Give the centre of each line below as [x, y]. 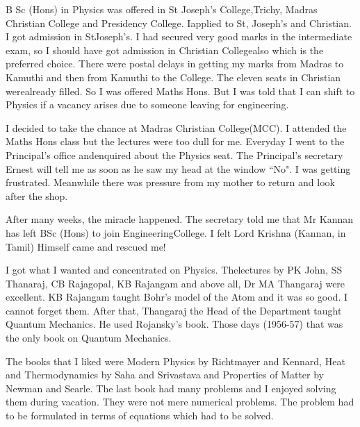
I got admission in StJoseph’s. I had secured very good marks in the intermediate [179, 36]
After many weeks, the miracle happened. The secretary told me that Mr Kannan [180, 219]
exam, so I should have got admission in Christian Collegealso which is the [165, 50]
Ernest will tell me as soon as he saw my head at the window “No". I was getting [178, 168]
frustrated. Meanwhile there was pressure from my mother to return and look [170, 182]
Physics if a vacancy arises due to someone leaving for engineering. [147, 104]
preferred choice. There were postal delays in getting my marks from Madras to [175, 64]
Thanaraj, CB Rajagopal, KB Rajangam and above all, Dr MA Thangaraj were [175, 283]
